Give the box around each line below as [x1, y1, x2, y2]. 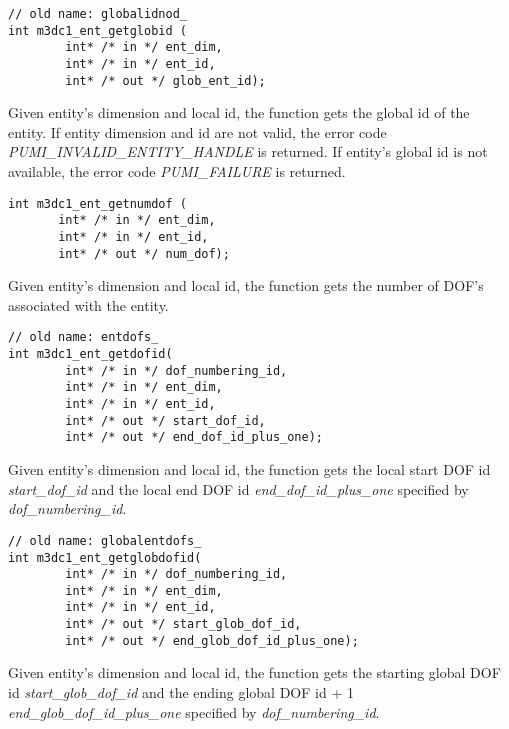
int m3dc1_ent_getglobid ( [8, 23, 187, 38]
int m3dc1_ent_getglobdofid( [8, 550, 202, 565]
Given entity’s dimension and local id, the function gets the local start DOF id [8, 459, 491, 480]
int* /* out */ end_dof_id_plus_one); [65, 430, 323, 445]
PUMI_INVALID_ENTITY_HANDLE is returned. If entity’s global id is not [8, 141, 488, 162]
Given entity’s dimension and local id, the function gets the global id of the [8, 102, 470, 123]
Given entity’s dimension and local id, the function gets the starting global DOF [8, 662, 501, 683]
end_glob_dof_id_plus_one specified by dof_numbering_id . [8, 701, 380, 722]
